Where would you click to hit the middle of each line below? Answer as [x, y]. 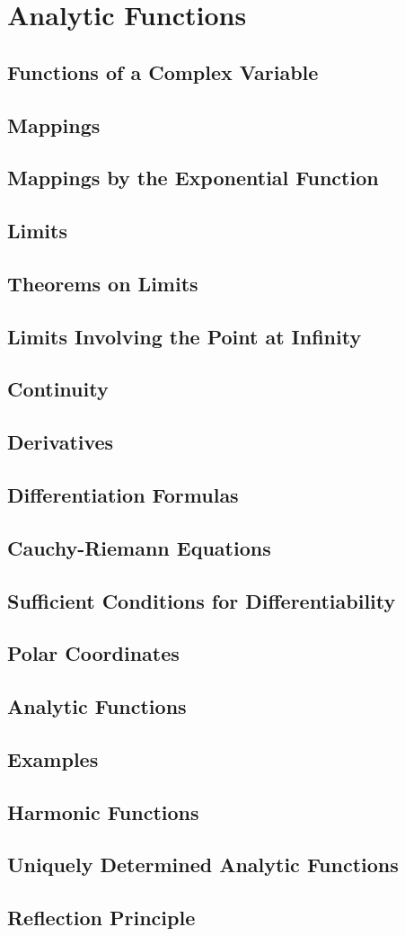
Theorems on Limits [103, 283]
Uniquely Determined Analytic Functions [203, 865]
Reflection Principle [101, 918]
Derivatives [61, 442]
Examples [53, 758]
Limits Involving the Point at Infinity [185, 336]
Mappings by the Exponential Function [193, 178]
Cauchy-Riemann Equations [139, 547]
